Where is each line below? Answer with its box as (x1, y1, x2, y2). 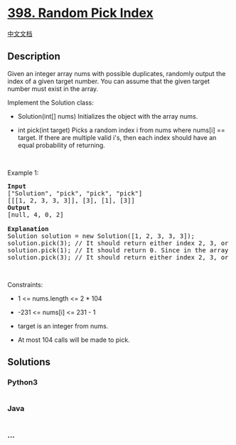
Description (7, 50, 60, 63)
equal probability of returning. (17, 141, 105, 149)
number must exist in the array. (7, 84, 99, 93)
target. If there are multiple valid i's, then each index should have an (17, 133, 217, 141)
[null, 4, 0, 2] (7, 210, 64, 218)
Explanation (7, 225, 49, 232)
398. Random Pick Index (7, 5, 154, 21)
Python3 (7, 377, 38, 387)
